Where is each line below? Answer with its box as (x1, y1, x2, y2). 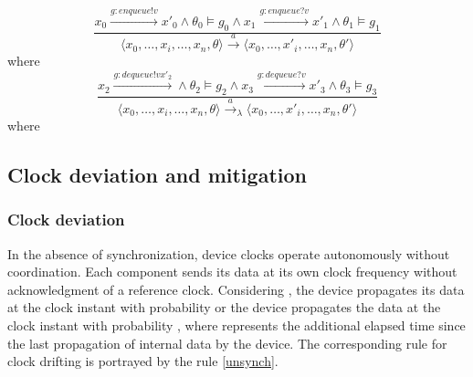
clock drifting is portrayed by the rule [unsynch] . (7, 351, 279, 371)
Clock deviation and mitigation (7, 160, 307, 188)
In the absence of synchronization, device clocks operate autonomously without (7, 244, 450, 263)
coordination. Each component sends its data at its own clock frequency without (7, 262, 457, 281)
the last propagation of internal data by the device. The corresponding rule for (7, 333, 447, 352)
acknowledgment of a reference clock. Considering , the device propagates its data (7, 279, 465, 298)
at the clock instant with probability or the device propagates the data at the (7, 298, 441, 317)
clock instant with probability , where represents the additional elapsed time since (7, 315, 466, 334)
